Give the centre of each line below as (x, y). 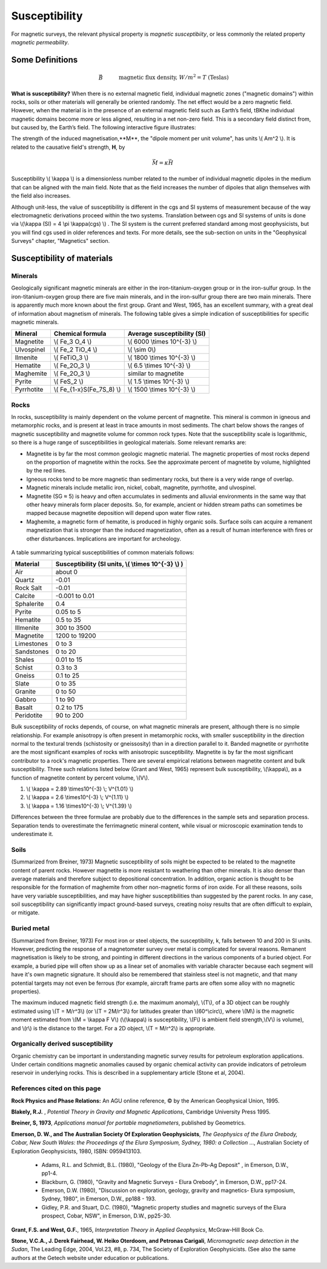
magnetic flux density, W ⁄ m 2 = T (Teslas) (174, 77)
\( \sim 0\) (142, 350)
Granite (25, 692)
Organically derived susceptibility (62, 1044)
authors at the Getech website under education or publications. (90, 1257)
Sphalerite (29, 604)
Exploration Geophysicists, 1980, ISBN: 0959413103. (76, 1151)
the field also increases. (41, 196)
